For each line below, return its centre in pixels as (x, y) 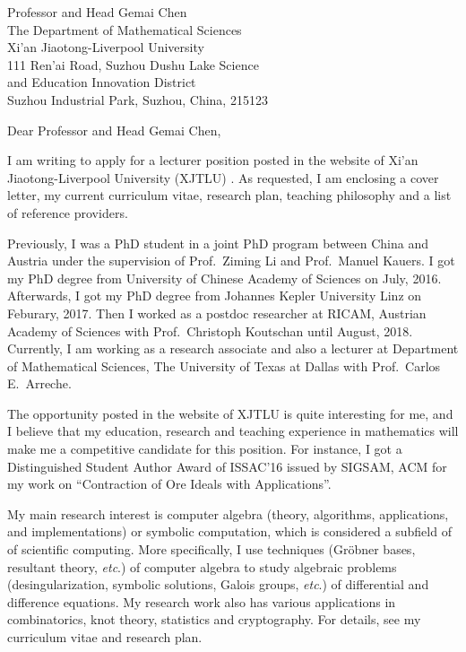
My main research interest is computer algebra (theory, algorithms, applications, (228, 513)
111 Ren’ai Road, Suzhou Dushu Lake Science (133, 64)
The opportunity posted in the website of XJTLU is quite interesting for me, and (230, 413)
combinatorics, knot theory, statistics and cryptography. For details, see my (214, 619)
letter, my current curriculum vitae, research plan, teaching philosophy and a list (229, 195)
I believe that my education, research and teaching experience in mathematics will (233, 431)
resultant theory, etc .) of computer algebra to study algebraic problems (202, 566)
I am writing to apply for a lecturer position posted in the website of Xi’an (213, 160)
